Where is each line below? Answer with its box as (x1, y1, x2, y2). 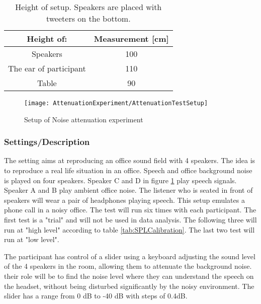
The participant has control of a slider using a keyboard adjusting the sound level (4, 251, 255, 261)
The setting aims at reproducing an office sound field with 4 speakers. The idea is (4, 155, 255, 166)
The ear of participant (8, 62, 86, 74)
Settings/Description (4, 135, 90, 148)
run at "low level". (4, 234, 59, 245)
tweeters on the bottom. (46, 13, 131, 24)
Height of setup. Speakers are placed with (15, 1, 162, 13)
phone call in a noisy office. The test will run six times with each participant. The (4, 204, 256, 215)
